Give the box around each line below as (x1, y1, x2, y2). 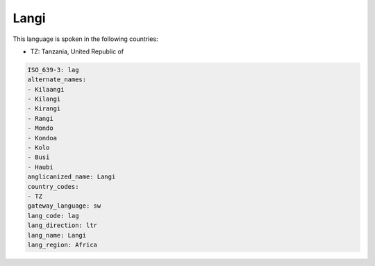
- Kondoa (27, 134, 58, 142)
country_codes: (27, 183, 79, 190)
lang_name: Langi (27, 231, 87, 239)
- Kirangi (27, 105, 61, 113)
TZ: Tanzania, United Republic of (30, 47, 124, 56)
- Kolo (27, 144, 50, 152)
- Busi (27, 153, 50, 161)
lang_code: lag (27, 212, 79, 219)
